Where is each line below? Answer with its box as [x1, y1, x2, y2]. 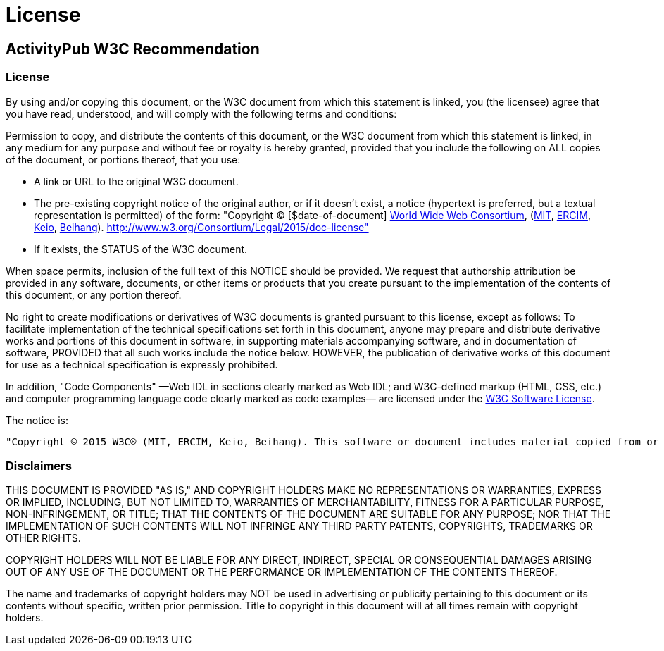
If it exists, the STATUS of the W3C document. [34, 242, 248, 255]
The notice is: [6, 414, 68, 426]
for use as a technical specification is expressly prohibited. [6, 358, 278, 371]
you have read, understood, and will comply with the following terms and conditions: [6, 107, 397, 120]
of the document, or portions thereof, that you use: [6, 153, 241, 166]
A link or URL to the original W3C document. [34, 175, 239, 187]
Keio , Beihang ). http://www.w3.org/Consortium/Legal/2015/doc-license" [34, 221, 369, 233]
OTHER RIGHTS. [6, 532, 81, 545]
